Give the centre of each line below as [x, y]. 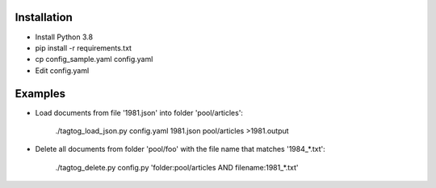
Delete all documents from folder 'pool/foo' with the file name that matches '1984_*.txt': [180, 149]
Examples [40, 94]
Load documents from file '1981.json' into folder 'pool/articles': [139, 112]
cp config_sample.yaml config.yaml [94, 59]
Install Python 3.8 [64, 37]
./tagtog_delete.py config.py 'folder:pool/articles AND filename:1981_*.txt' [177, 167]
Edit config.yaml [62, 70]
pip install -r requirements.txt [84, 47]
